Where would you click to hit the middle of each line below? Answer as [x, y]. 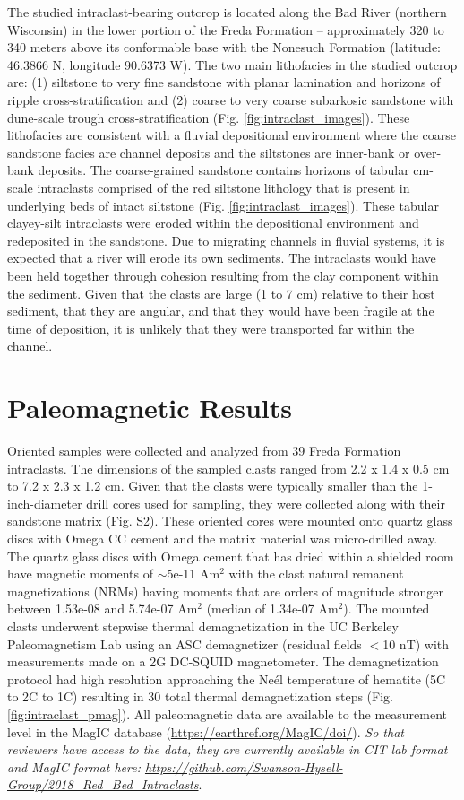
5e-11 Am [193, 574]
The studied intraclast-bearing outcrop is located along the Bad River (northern [227, 12]
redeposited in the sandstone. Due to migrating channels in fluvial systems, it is [226, 240]
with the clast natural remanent [316, 574]
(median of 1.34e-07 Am [272, 609]
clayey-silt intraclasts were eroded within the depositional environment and [213, 223]
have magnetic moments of [80, 574]
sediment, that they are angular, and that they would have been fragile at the [221, 311]
